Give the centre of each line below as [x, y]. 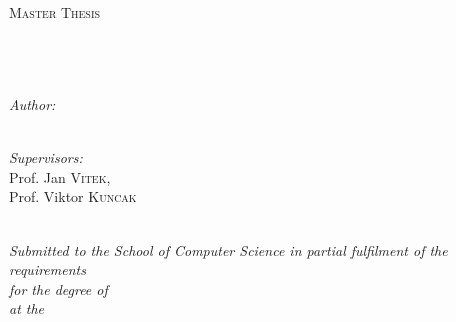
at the [27, 308]
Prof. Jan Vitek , [60, 176]
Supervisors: [46, 157]
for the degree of [58, 288]
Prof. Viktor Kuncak [73, 196]
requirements [47, 269]
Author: [32, 103]
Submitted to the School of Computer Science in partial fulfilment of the [228, 249]
